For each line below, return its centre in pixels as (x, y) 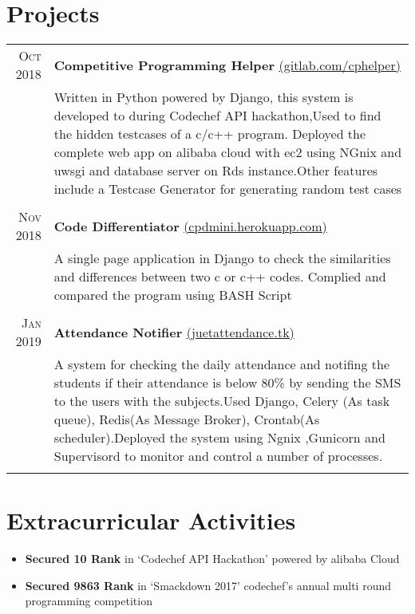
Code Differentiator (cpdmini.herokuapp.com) (190, 226)
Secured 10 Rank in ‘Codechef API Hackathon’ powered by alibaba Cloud (212, 559)
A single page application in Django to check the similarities (222, 258)
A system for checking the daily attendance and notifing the (221, 364)
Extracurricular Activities (151, 520)
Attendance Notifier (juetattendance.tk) (174, 332)
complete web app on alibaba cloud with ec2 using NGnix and (228, 152)
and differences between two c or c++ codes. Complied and (220, 277)
